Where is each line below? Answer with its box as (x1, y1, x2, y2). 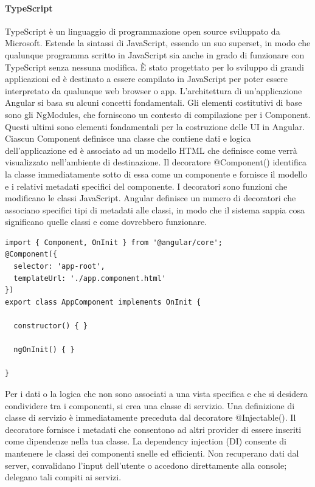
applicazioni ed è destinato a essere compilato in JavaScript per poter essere (5, 72, 288, 85)
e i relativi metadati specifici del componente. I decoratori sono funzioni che (5, 179, 288, 192)
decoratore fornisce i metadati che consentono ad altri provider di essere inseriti (5, 423, 302, 435)
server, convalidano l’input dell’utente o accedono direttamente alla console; (5, 458, 287, 471)
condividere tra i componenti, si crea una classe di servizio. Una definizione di (5, 399, 295, 412)
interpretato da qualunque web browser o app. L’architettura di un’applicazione (5, 84, 302, 97)
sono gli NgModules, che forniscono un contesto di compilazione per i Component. (5, 108, 311, 120)
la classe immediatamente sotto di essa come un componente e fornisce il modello (5, 167, 308, 180)
